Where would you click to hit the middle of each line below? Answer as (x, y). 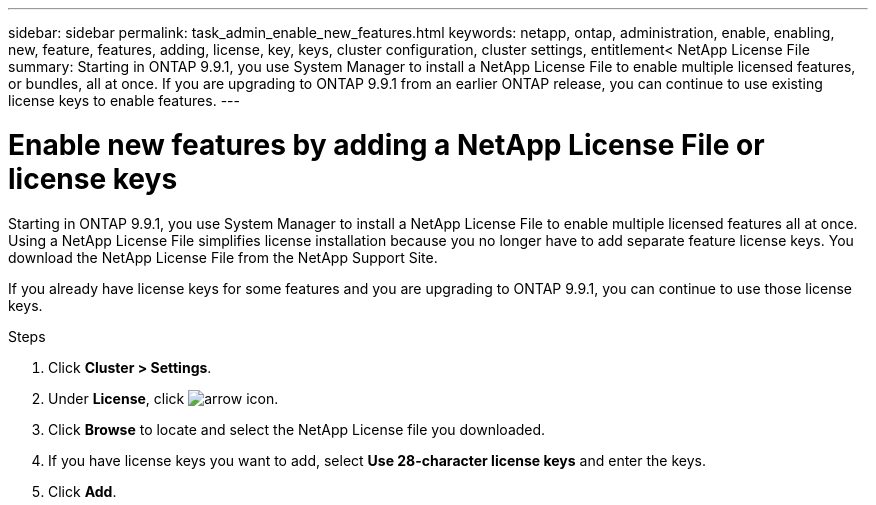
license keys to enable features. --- (124, 100)
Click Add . (82, 491)
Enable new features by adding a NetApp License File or (386, 144)
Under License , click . (163, 398)
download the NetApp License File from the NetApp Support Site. (223, 257)
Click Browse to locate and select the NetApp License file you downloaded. (297, 429)
